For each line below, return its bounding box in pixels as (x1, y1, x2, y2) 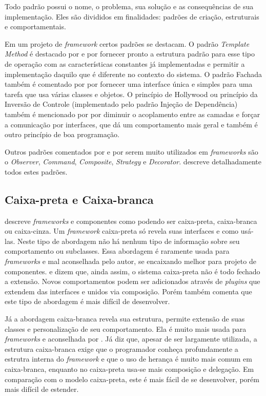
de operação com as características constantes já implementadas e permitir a (5, 58, 245, 69)
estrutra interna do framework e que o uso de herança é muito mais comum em (5, 353, 252, 364)
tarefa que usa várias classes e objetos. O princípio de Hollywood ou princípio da (5, 88, 258, 99)
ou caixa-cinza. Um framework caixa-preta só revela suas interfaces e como (5, 225, 239, 236)
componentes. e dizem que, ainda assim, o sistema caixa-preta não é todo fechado (5, 266, 260, 276)
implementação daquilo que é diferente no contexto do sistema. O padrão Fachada (5, 68, 262, 79)
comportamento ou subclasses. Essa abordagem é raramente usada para (5, 246, 230, 256)
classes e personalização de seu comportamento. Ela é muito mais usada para (5, 323, 247, 334)
